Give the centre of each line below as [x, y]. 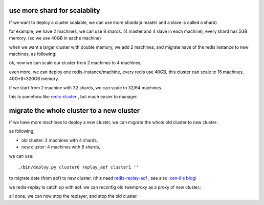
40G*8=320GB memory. [34, 79]
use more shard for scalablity [55, 10]
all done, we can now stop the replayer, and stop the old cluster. [73, 196]
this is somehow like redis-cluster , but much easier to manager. [74, 97]
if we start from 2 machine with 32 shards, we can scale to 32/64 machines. [86, 87]
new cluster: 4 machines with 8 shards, [61, 147]
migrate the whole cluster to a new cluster [75, 111]
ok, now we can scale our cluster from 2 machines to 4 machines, [75, 63]
